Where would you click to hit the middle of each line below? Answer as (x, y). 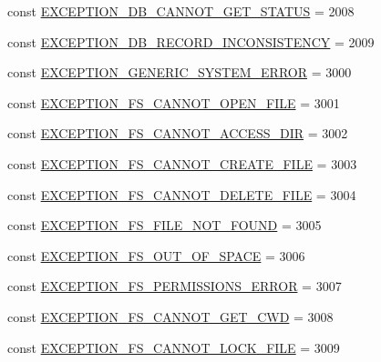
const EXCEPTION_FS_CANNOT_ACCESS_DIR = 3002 (178, 133)
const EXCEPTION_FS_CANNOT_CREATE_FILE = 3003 (182, 163)
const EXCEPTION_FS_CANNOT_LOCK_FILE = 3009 (174, 347)
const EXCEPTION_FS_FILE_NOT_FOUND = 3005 (165, 225)
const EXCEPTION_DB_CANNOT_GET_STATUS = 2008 (181, 11)
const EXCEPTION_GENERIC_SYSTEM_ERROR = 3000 (180, 72)
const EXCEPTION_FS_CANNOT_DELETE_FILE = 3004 (182, 194)
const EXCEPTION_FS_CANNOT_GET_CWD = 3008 (170, 316)
